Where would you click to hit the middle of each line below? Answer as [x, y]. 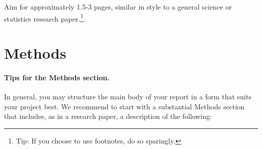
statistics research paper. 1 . [45, 18]
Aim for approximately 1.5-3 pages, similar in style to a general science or [118, 7]
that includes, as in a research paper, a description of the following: [108, 116]
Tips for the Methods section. [57, 77]
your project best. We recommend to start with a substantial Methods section [124, 106]
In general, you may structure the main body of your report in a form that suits [128, 97]
